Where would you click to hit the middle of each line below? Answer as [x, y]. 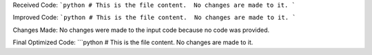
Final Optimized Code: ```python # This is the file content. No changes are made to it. [133, 42]
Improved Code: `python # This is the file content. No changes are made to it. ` [154, 18]
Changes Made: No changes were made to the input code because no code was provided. [141, 30]
